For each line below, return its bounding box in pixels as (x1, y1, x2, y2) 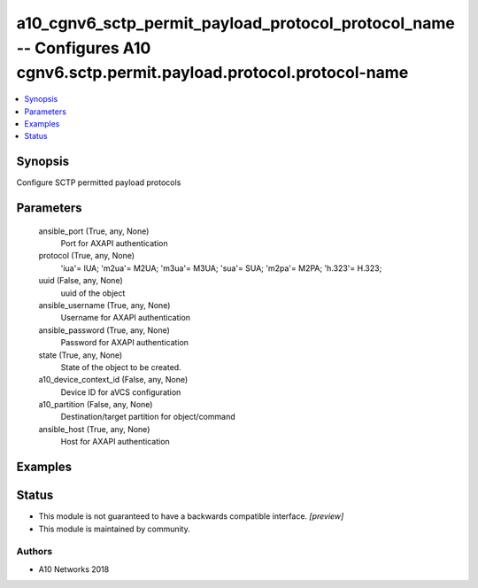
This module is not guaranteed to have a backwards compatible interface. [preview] (38, 511, 344, 522)
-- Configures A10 (16, 38, 151, 58)
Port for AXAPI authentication (60, 238, 168, 249)
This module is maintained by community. (38, 523, 190, 534)
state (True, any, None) (38, 350, 123, 360)
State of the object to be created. (60, 361, 181, 372)
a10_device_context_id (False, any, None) (38, 375, 189, 385)
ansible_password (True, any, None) (38, 324, 170, 336)
